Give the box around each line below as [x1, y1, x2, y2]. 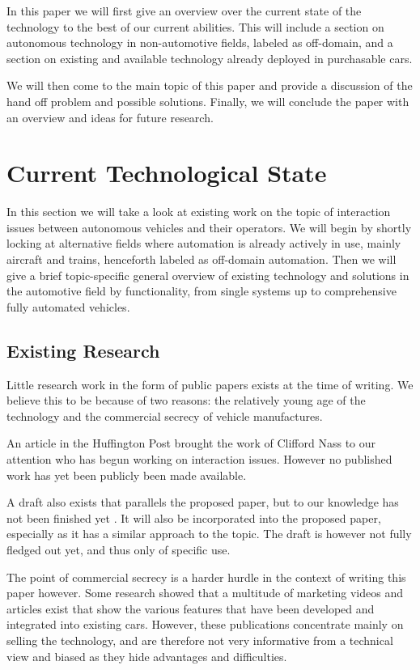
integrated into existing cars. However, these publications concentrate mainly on [6, 616, 404, 633]
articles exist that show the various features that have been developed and [6, 600, 375, 617]
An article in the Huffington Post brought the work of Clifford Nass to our [6, 435, 376, 452]
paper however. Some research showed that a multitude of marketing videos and [6, 584, 404, 601]
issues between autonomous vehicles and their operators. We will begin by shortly [6, 218, 412, 235]
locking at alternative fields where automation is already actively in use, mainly [6, 235, 401, 252]
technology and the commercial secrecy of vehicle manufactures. [6, 407, 323, 424]
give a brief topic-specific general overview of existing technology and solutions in [6, 266, 409, 283]
